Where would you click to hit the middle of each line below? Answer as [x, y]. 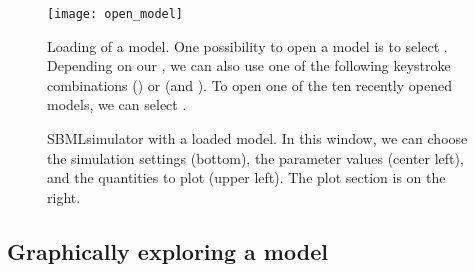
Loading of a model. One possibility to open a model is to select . [247, 45]
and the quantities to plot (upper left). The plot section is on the [246, 177]
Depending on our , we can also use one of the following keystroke [249, 65]
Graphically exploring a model [167, 250]
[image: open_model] [115, 14]
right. [64, 196]
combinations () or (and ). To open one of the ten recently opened [249, 84]
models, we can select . [117, 104]
